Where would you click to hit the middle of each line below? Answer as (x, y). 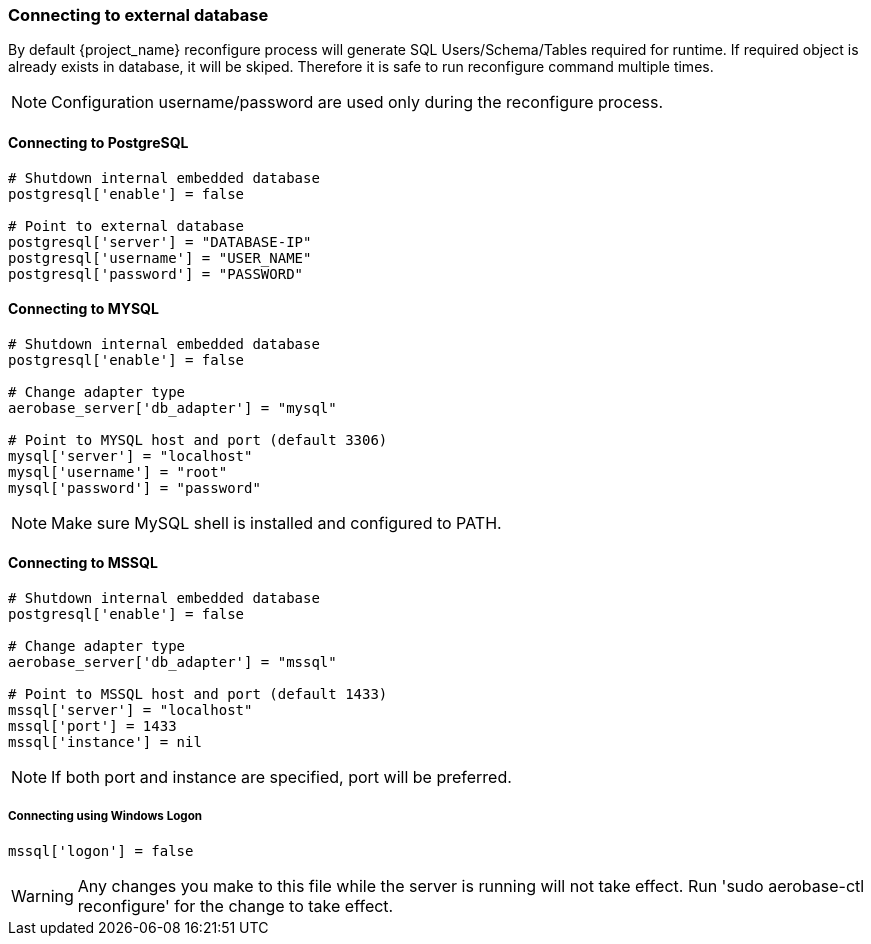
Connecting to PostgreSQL (98, 142)
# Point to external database (126, 225)
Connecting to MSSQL (83, 563)
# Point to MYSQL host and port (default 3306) (198, 439)
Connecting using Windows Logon (105, 816)
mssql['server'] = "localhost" (130, 710)
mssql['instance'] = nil (105, 742)
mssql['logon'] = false (101, 850)
